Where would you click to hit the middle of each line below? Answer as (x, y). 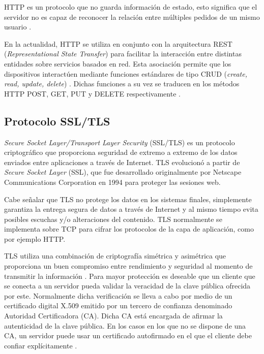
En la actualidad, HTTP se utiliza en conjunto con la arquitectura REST (118, 43)
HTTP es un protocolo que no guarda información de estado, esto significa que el (131, 7)
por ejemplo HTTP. (35, 238)
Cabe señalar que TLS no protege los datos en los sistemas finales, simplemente (128, 199)
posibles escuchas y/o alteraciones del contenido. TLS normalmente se (113, 219)
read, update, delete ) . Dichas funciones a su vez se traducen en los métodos (122, 84)
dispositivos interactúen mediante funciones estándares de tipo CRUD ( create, (126, 73)
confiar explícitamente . (41, 345)
